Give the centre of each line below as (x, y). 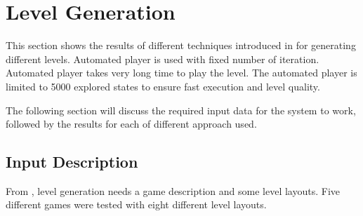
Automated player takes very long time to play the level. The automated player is (181, 73)
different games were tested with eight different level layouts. (136, 204)
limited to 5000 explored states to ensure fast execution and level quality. (163, 86)
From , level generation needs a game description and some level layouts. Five (173, 190)
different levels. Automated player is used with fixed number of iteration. (163, 59)
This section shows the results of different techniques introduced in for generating (181, 45)
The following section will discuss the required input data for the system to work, (181, 110)
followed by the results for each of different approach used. (131, 124)
